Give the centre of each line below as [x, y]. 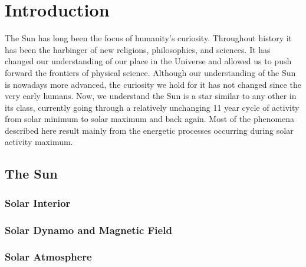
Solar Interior [38, 202]
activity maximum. [39, 142]
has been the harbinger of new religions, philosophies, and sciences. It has [138, 49]
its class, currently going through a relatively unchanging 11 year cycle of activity [152, 107]
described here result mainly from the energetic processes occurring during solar [149, 130]
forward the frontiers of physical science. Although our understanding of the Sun [150, 72]
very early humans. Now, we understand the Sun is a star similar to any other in [151, 96]
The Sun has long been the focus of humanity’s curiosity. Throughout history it [149, 38]
